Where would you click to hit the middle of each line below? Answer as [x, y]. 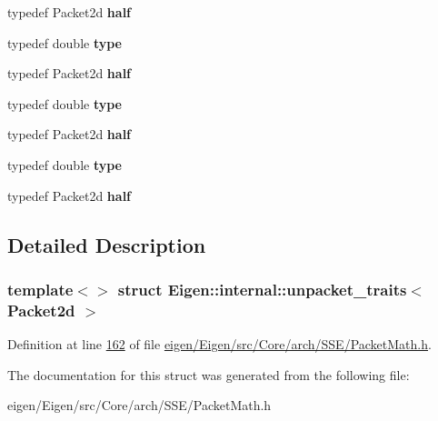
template [40, 289]
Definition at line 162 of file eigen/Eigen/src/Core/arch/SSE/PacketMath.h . [219, 344]
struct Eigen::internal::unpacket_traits [262, 289]
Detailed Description [107, 244]
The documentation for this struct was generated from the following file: [209, 374]
